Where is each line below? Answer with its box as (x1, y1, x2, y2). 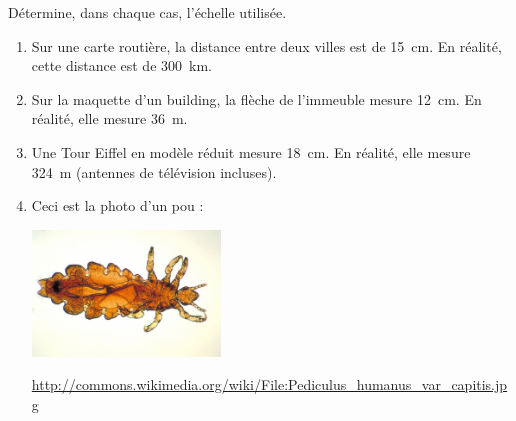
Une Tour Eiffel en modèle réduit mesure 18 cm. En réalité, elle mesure (31, 141, 471, 162)
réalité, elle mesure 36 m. (31, 108, 188, 129)
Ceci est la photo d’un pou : (31, 195, 204, 216)
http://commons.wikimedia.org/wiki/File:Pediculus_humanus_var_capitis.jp (31, 374, 508, 395)
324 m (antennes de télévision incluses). (31, 161, 277, 182)
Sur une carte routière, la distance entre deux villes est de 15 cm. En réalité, (31, 35, 502, 56)
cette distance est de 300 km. (31, 55, 212, 76)
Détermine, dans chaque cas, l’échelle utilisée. (8, 2, 287, 22)
